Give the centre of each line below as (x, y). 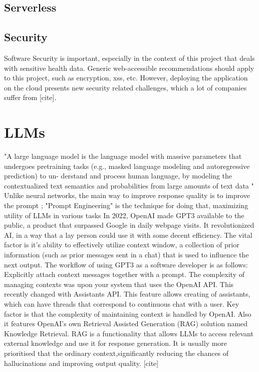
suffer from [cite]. (30, 97)
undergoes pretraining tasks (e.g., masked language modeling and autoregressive (127, 166)
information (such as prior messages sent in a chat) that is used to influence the (126, 255)
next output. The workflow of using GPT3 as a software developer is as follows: (126, 264)
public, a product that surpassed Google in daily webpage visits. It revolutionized (129, 225)
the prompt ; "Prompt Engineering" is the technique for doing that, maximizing (126, 205)
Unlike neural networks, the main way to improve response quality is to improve (127, 195)
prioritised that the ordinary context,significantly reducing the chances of (116, 353)
